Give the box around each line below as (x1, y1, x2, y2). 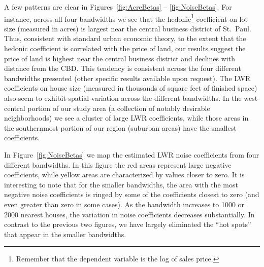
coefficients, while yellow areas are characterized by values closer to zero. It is (4, 169, 245, 180)
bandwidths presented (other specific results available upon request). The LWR (4, 72, 251, 83)
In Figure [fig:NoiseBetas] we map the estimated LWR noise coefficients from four (4, 149, 259, 160)
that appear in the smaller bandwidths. (4, 228, 126, 239)
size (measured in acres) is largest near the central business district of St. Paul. (4, 23, 251, 33)
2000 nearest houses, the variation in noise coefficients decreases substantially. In (4, 209, 255, 219)
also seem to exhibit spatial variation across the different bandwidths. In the (4, 93, 242, 103)
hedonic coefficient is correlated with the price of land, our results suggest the (4, 43, 246, 54)
